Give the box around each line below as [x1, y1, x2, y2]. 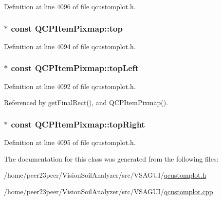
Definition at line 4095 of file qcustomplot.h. [4, 137, 136, 147]
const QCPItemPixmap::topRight [11, 118, 145, 130]
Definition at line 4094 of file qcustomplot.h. [4, 41, 136, 51]
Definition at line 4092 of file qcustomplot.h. [4, 81, 136, 91]
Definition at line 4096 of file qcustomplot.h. [4, 1, 136, 11]
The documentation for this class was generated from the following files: [4, 153, 219, 164]
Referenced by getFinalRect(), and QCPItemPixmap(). [4, 97, 168, 108]
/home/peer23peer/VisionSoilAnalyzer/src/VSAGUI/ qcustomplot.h [4, 170, 206, 180]
